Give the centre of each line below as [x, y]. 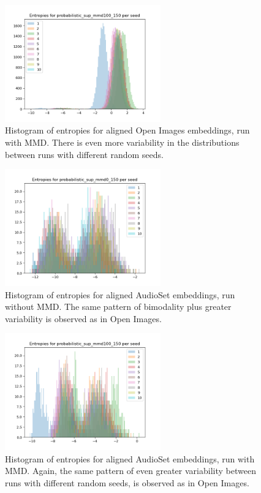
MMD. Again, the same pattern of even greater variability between [130, 471]
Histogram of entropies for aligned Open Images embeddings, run [127, 130]
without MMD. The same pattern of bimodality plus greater [118, 307]
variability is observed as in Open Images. [83, 318]
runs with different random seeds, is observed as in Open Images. [127, 482]
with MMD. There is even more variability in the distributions [122, 142]
